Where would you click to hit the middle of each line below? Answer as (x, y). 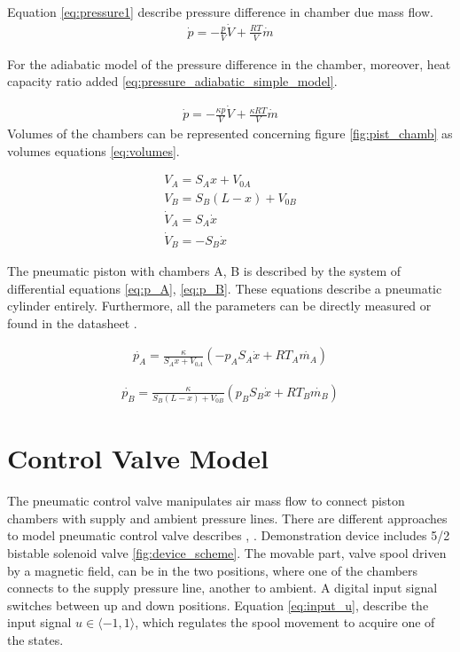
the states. (35, 639)
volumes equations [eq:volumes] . (94, 150)
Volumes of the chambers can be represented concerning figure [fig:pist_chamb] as (230, 133)
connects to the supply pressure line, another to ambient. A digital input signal (222, 588)
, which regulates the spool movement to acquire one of (285, 622)
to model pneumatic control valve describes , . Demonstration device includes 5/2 (229, 535)
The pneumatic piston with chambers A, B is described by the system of (204, 271)
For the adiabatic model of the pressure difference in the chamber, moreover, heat (229, 63)
